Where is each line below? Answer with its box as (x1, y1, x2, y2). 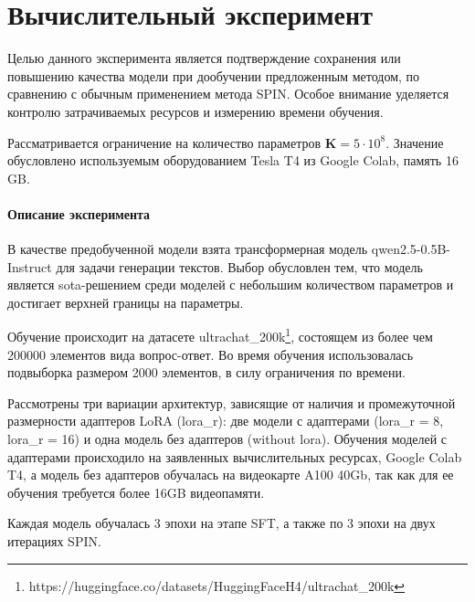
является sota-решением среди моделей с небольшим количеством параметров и (7, 275, 454, 294)
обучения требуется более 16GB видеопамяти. (7, 482, 265, 502)
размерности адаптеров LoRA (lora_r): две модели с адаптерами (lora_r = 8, (7, 411, 444, 430)
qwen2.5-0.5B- (371, 239, 450, 259)
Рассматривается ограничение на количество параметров (7, 132, 322, 152)
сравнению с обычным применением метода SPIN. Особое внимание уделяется (7, 84, 449, 103)
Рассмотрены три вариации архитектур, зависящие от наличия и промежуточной (7, 393, 456, 412)
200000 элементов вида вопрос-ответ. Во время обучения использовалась (7, 344, 414, 364)
